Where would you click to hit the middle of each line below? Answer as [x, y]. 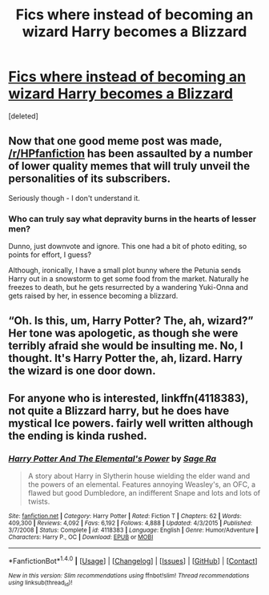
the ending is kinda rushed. [78, 435]
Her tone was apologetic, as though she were [123, 334]
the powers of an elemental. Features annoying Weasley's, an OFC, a [142, 484]
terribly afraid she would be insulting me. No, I [126, 346]
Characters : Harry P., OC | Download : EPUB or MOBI [81, 537]
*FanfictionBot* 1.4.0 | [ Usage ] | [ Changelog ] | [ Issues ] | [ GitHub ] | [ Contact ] [133, 560]
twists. [39, 501]
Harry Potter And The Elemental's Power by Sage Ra [112, 458]
